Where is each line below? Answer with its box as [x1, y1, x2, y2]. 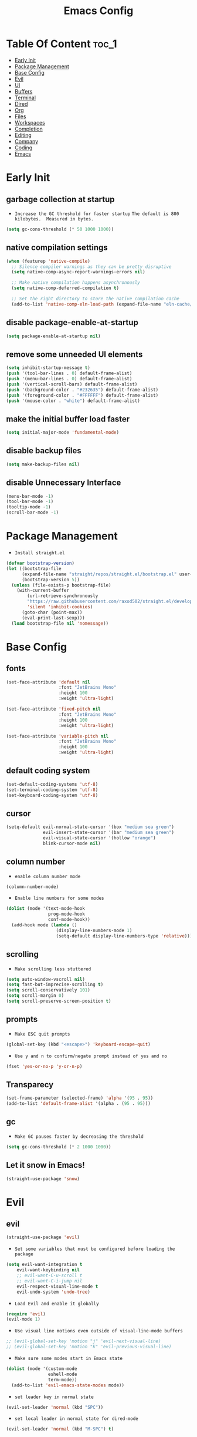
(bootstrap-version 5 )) [21, 577, 80, 582]
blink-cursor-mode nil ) [43, 840, 101, 846]
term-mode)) [47, 1376, 77, 1382]
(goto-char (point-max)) [21, 609, 83, 615]
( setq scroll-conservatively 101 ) [6, 987, 91, 993]
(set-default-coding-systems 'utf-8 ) [6, 781, 98, 787]
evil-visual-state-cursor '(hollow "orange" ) [43, 835, 157, 841]
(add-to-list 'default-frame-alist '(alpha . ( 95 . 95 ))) [6, 1101, 151, 1107]
